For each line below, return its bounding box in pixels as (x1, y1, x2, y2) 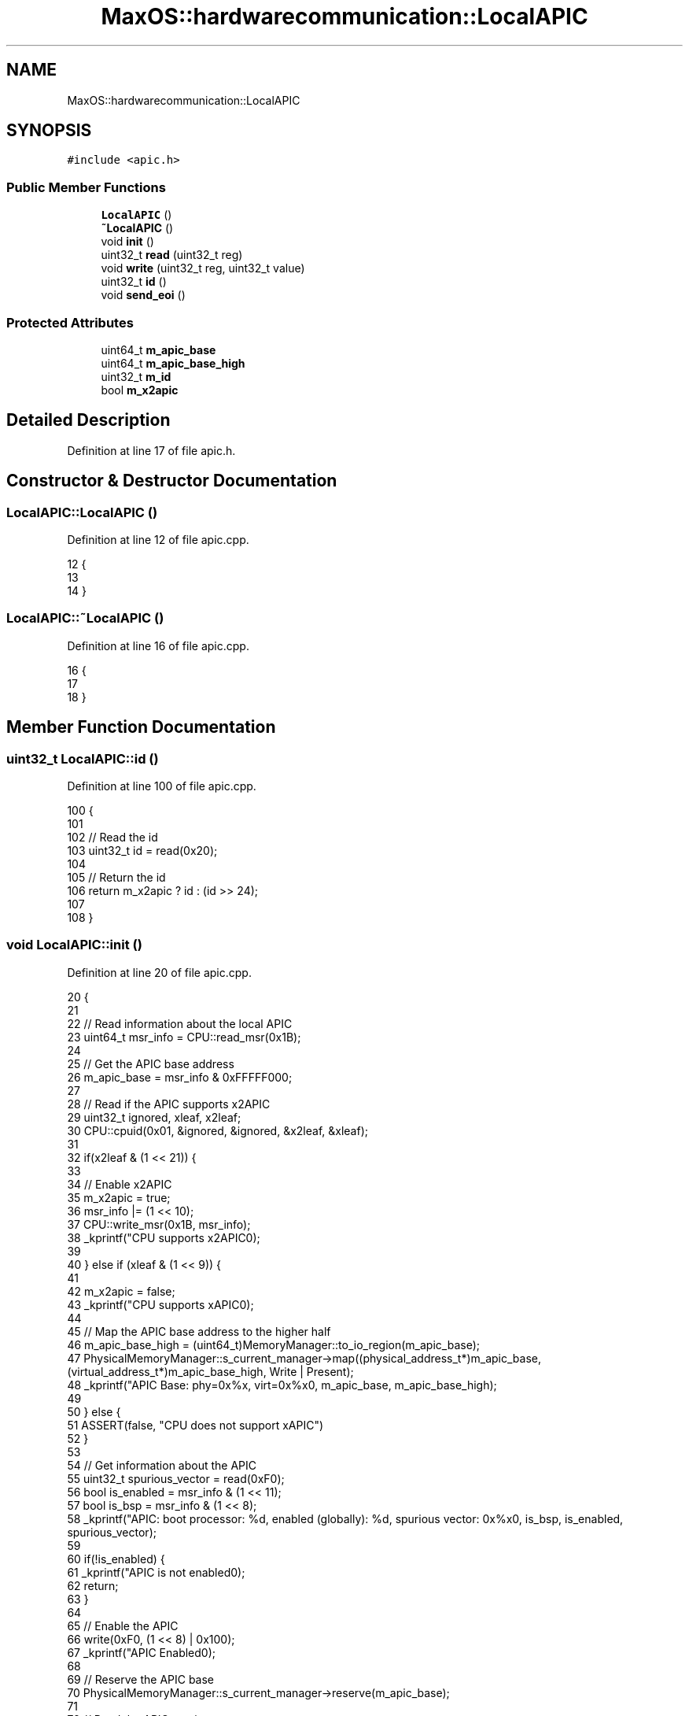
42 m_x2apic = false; (67, 1284, 175, 1298)
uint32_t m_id (101, 369, 171, 383)
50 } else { (67, 1404, 121, 1418)
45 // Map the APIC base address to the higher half (67, 1324, 331, 1338)
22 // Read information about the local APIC (67, 1016, 293, 1030)
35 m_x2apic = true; (67, 1190, 171, 1204)
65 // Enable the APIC (67, 1618, 179, 1633)
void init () (101, 235, 154, 249)
